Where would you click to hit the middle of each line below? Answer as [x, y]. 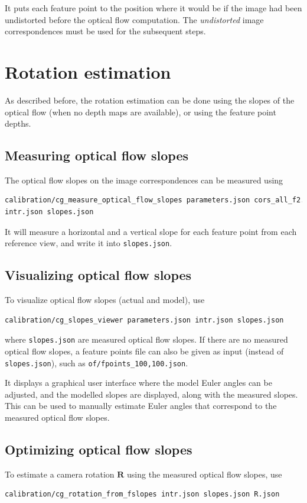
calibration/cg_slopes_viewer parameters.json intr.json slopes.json [144, 320]
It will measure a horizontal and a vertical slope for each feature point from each [151, 231]
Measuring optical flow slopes [97, 155]
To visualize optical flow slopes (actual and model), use [105, 300]
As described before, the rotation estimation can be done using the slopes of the [150, 100]
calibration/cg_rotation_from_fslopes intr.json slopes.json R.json [142, 494]
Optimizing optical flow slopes [99, 449]
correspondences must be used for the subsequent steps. [105, 31]
